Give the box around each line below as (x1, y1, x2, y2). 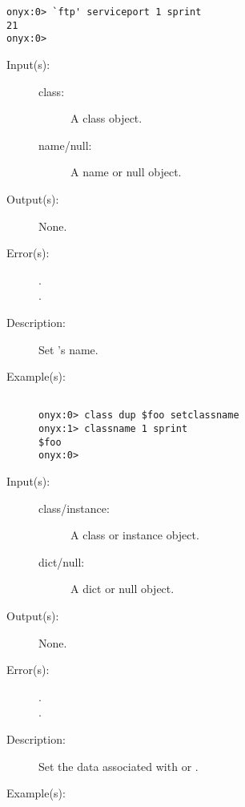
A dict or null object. (70, 580, 175, 597)
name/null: (38, 136, 92, 153)
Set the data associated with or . (38, 757, 199, 774)
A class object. (70, 110, 143, 127)
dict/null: (38, 553, 85, 570)
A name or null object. (70, 163, 182, 180)
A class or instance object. (70, 527, 199, 543)
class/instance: (38, 499, 110, 516)
